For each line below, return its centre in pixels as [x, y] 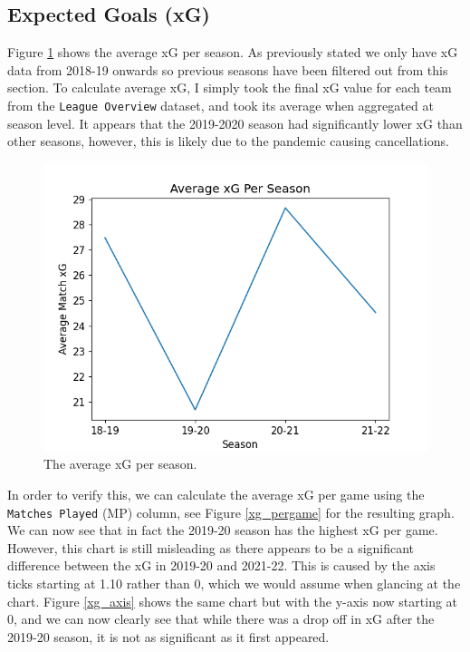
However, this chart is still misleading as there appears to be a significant [211, 547]
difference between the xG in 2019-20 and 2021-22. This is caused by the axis [221, 565]
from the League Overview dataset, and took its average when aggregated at [221, 105]
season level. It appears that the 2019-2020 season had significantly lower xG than [235, 123]
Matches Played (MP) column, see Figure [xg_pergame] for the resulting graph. [231, 512]
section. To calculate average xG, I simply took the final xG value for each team [230, 88]
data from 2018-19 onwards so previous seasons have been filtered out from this [228, 69]
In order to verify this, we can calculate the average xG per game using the [216, 495]
